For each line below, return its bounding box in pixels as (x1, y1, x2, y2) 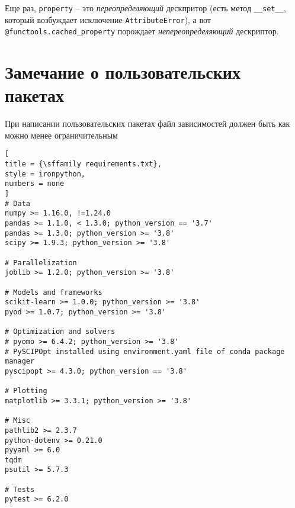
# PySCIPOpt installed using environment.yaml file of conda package (5, 347, 285, 356)
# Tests (5, 485, 35, 494)
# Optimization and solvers (5, 327, 116, 336)
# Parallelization (5, 258, 77, 267)
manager (5, 357, 35, 366)
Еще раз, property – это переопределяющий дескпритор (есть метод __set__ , (5, 2, 286, 14)
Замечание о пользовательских (5, 60, 241, 84)
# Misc (5, 416, 30, 425)
